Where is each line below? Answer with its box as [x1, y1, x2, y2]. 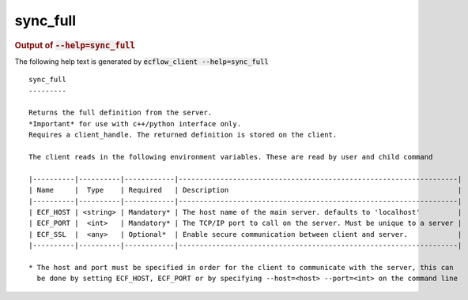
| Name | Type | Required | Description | [28, 186, 462, 195]
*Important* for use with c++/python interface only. [28, 119, 241, 128]
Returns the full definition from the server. [28, 108, 213, 118]
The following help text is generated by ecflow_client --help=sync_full [14, 56, 269, 66]
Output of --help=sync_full [14, 39, 136, 51]
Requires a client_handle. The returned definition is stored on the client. [28, 130, 338, 140]
